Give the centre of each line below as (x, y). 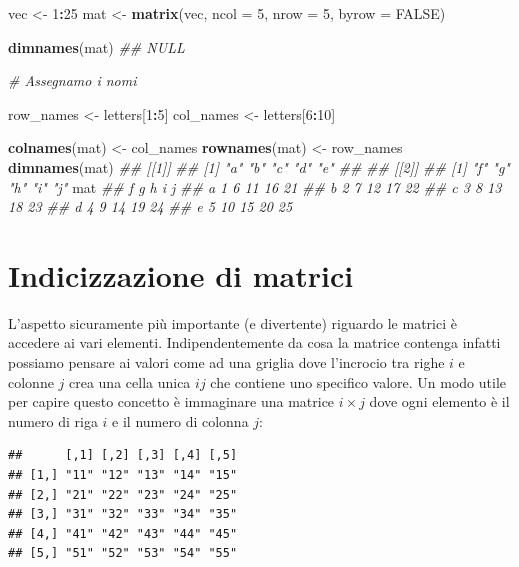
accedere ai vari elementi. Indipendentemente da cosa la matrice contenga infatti (254, 342)
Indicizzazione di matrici (181, 274)
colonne (31, 381)
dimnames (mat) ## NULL (96, 46)
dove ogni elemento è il (439, 401)
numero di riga (53, 420)
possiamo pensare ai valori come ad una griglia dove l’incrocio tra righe (226, 362)
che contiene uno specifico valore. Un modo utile (358, 381)
